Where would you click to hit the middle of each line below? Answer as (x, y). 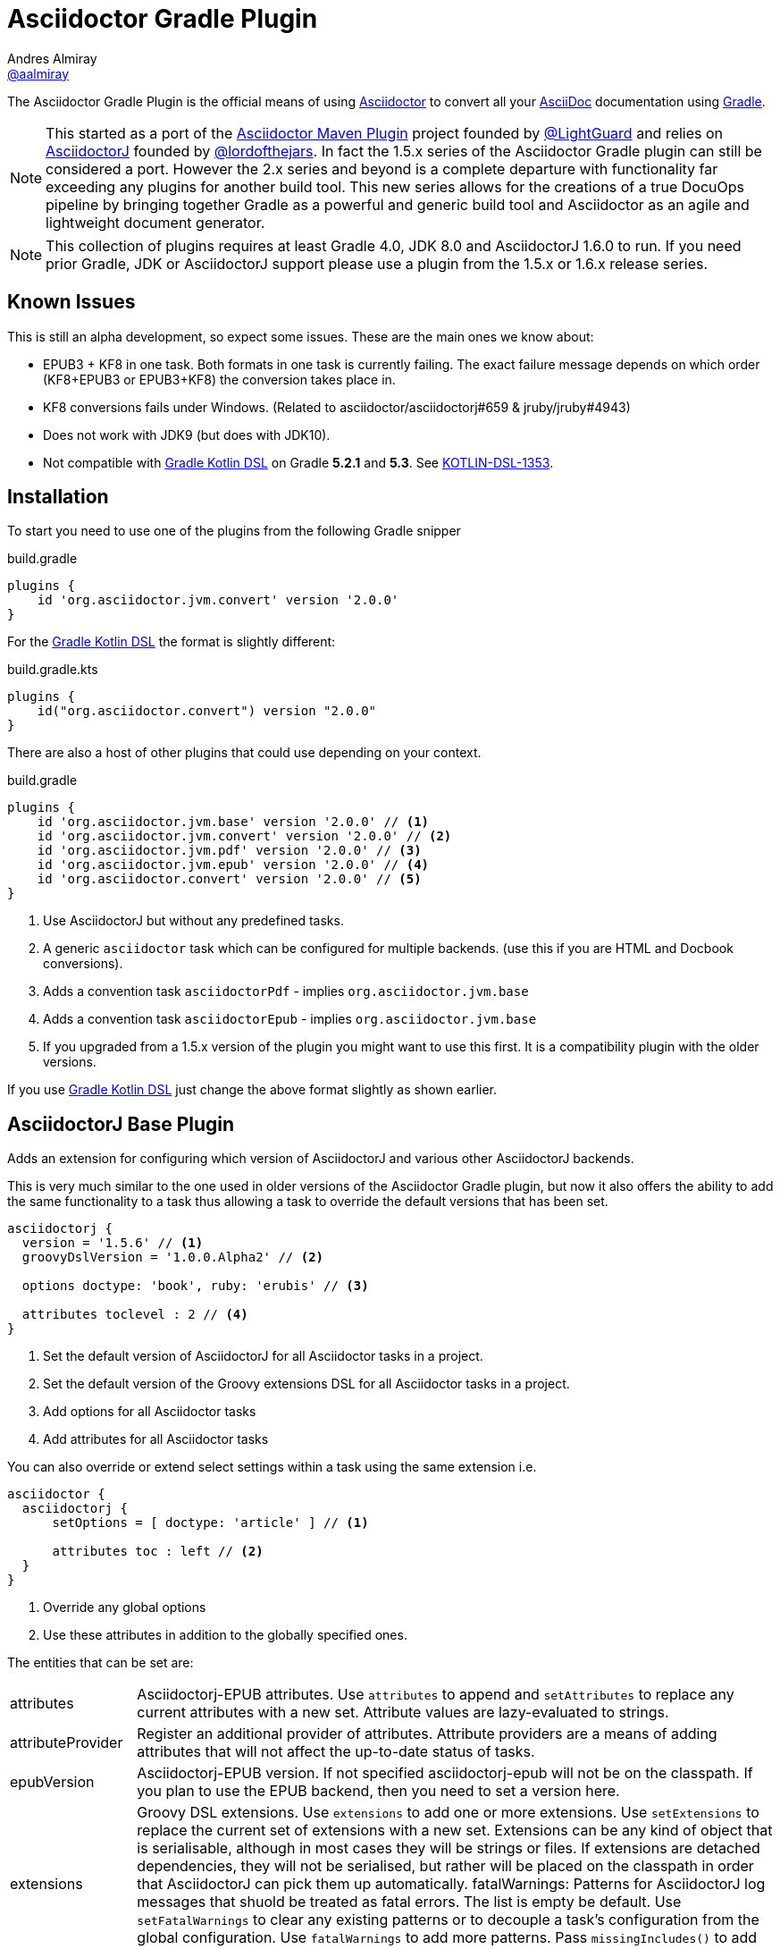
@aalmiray (38, 73)
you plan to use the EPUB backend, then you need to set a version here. (378, 1791)
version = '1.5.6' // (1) (113, 1243)
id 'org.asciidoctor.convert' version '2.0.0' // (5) (229, 879)
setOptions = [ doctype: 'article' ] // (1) (210, 1523)
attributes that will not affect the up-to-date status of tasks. (336, 1752)
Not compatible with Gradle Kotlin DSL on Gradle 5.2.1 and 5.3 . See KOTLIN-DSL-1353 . (298, 462)
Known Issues (71, 302)
